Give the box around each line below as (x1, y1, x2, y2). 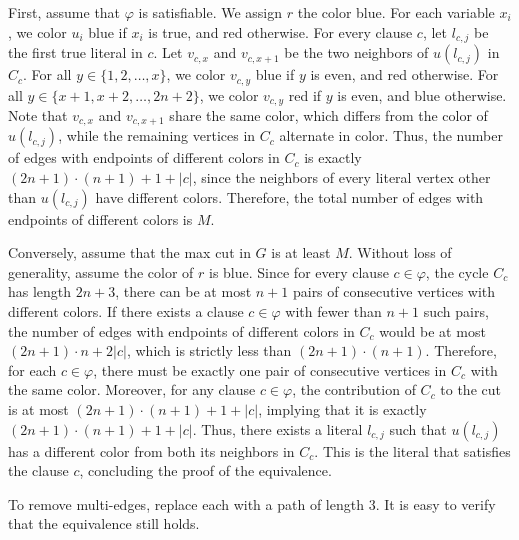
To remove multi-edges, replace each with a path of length (8, 493, 364, 514)
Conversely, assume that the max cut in (8, 242, 251, 263)
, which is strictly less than (126, 340, 292, 361)
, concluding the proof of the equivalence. (79, 460, 332, 481)
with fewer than (285, 300, 382, 321)
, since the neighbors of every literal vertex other (192, 167, 491, 187)
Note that (8, 104, 68, 125)
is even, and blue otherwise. (337, 84, 507, 105)
